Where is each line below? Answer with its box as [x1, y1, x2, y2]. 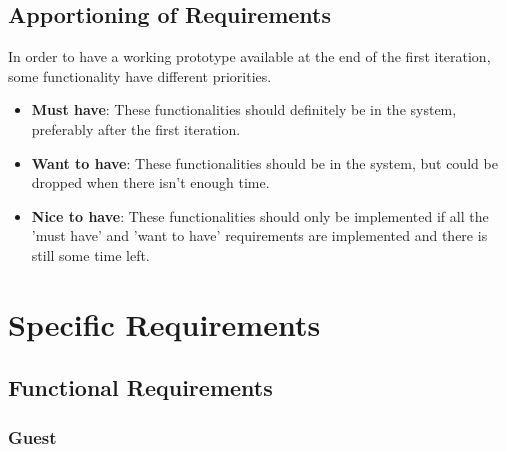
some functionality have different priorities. [8, 65, 272, 86]
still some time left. [31, 244, 150, 265]
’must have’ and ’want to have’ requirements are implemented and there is [31, 225, 488, 246]
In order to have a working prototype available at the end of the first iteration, [8, 46, 491, 67]
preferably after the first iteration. [31, 118, 241, 139]
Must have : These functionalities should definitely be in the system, [31, 99, 457, 120]
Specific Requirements [8, 303, 321, 344]
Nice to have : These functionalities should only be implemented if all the [31, 205, 489, 226]
